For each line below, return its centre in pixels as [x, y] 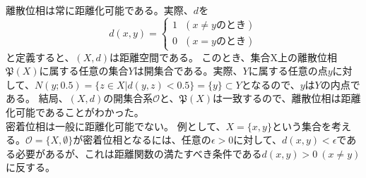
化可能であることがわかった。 [75, 112]
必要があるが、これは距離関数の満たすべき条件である [138, 153]
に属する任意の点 [288, 71]
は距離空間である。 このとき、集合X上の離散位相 [224, 57]
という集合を [301, 126]
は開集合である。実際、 [188, 71]
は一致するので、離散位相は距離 [287, 98]
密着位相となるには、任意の [147, 140]
